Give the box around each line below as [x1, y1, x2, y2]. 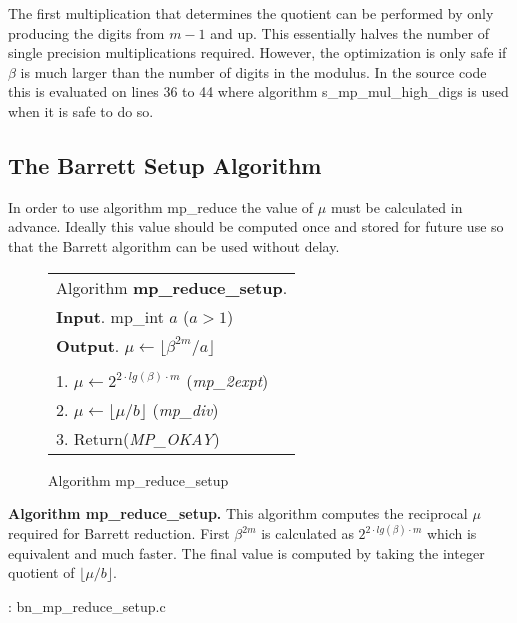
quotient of [8, 562, 75, 583]
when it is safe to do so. [8, 100, 154, 121]
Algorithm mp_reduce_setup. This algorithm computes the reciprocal [8, 503, 468, 524]
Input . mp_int [56, 304, 164, 328]
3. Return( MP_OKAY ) [56, 426, 220, 450]
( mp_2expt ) [186, 368, 269, 392]
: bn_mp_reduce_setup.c [8, 595, 166, 616]
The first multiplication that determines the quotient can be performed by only [8, 3, 494, 23]
